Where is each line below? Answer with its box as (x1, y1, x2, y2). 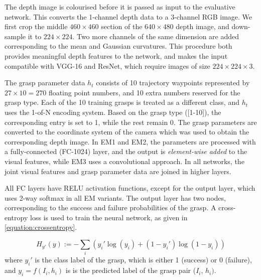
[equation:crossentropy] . (5, 222, 77, 232)
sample (5, 31, 26, 41)
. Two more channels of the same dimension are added (72, 31, 239, 41)
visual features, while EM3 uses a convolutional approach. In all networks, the (5, 156, 244, 166)
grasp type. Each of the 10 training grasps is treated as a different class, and (5, 97, 239, 107)
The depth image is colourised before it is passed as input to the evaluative (5, 2, 235, 12)
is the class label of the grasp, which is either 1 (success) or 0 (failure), (35, 254, 252, 265)
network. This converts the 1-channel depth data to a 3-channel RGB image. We (5, 11, 252, 22)
